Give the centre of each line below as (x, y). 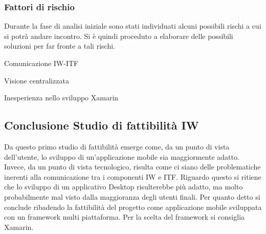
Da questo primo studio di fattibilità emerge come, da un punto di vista (117, 146)
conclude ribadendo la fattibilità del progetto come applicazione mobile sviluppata (133, 207)
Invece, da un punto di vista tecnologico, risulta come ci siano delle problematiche (132, 167)
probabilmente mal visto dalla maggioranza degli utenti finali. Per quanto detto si (132, 196)
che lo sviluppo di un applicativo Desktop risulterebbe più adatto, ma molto (124, 187)
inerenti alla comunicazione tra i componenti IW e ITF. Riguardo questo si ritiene (133, 176)
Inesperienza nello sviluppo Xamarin (61, 98)
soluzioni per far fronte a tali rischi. (60, 46)
